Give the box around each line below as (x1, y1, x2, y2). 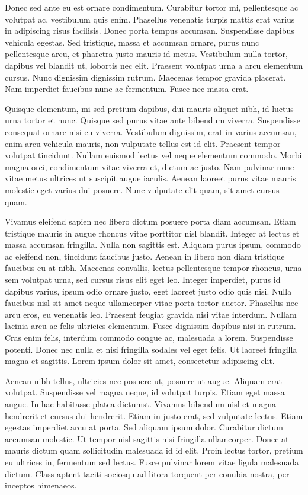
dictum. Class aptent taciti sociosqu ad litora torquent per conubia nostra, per (5, 467, 290, 480)
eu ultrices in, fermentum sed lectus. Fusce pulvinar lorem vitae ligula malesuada (5, 455, 299, 468)
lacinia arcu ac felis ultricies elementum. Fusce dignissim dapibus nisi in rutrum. (5, 320, 296, 332)
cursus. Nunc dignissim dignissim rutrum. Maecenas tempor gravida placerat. (5, 71, 286, 83)
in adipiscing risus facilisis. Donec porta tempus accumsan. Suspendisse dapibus (5, 24, 294, 37)
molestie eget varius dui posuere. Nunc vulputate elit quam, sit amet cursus (5, 183, 280, 196)
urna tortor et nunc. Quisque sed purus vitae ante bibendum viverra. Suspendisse (5, 114, 300, 126)
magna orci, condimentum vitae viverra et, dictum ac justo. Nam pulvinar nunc (5, 160, 294, 173)
